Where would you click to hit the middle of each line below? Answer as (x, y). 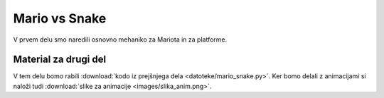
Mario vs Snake (60, 18)
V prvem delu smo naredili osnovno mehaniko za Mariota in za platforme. (120, 39)
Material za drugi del (60, 60)
